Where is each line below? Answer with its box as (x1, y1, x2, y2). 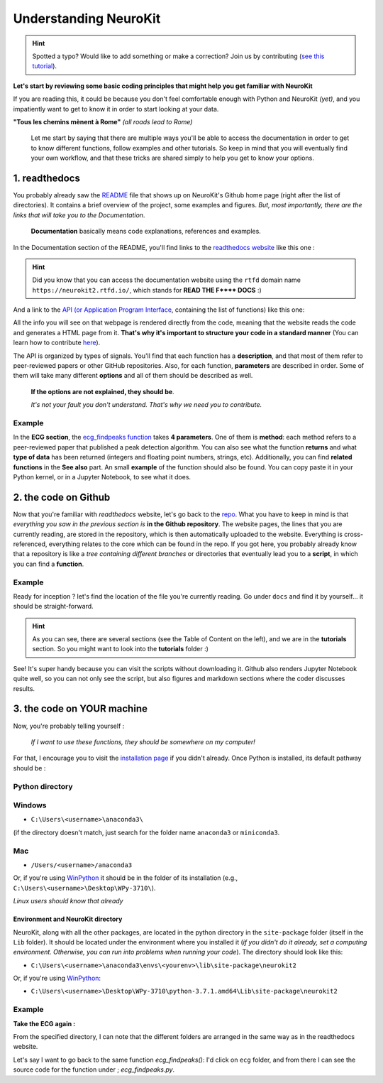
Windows (13, 800, 47, 810)
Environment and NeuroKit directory (13, 915, 123, 923)
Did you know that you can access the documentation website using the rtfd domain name (32, 276, 301, 284)
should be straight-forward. (13, 602, 94, 611)
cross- (344, 530, 364, 538)
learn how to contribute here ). (13, 338, 101, 347)
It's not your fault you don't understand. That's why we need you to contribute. (30, 401, 262, 409)
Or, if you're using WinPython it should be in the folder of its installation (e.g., (13, 874, 238, 882)
